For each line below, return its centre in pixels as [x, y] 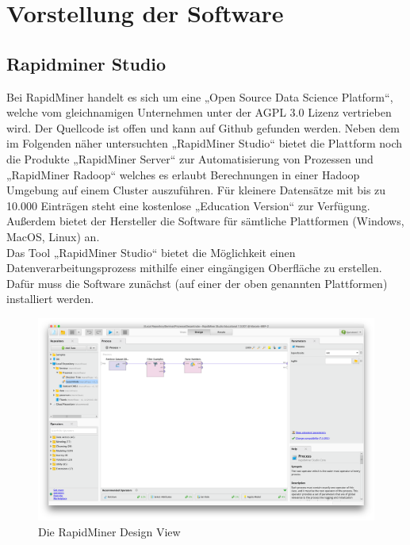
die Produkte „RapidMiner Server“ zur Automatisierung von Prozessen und [190, 158]
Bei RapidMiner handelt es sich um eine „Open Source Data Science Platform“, [200, 96]
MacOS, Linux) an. [53, 236]
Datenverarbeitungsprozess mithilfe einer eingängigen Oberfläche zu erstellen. [194, 268]
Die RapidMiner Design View [109, 531]
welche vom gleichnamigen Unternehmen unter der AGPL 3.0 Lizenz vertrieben [199, 112]
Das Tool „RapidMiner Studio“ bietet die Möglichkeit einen [151, 252]
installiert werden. [50, 299]
